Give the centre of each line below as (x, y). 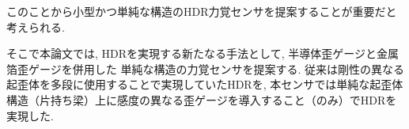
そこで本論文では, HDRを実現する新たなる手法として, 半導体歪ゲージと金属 (203, 53)
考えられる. (36, 27)
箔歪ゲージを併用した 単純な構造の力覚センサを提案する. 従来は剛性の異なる (205, 68)
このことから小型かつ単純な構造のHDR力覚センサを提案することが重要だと (202, 11)
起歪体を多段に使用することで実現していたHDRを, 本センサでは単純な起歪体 (205, 84)
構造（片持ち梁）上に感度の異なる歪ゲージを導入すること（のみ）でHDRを (202, 99)
